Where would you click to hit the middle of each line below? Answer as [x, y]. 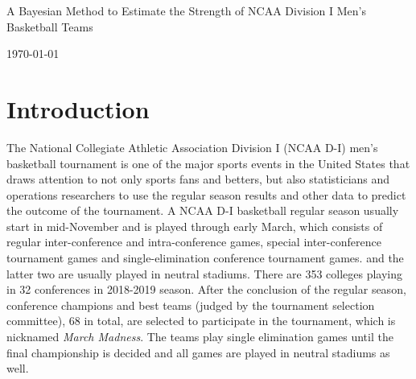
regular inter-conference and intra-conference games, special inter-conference [194, 242]
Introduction [78, 108]
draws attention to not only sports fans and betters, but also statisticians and [198, 179]
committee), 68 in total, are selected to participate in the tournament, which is [201, 321]
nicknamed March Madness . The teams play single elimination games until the [200, 337]
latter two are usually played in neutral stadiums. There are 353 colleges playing [205, 273]
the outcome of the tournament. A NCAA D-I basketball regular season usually [203, 210]
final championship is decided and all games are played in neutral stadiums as [198, 352]
